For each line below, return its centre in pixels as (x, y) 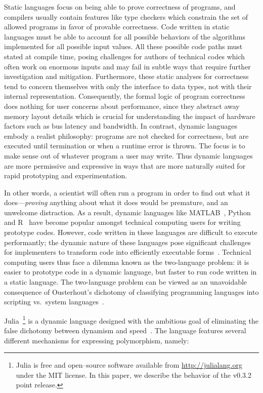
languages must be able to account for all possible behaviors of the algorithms (125, 36)
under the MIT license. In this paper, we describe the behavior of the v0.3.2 (134, 375)
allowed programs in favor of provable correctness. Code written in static (117, 27)
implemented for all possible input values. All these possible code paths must (123, 46)
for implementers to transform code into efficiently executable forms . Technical (128, 252)
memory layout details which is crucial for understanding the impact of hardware (130, 116)
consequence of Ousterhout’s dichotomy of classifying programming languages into (131, 291)
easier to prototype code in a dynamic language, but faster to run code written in (130, 272)
